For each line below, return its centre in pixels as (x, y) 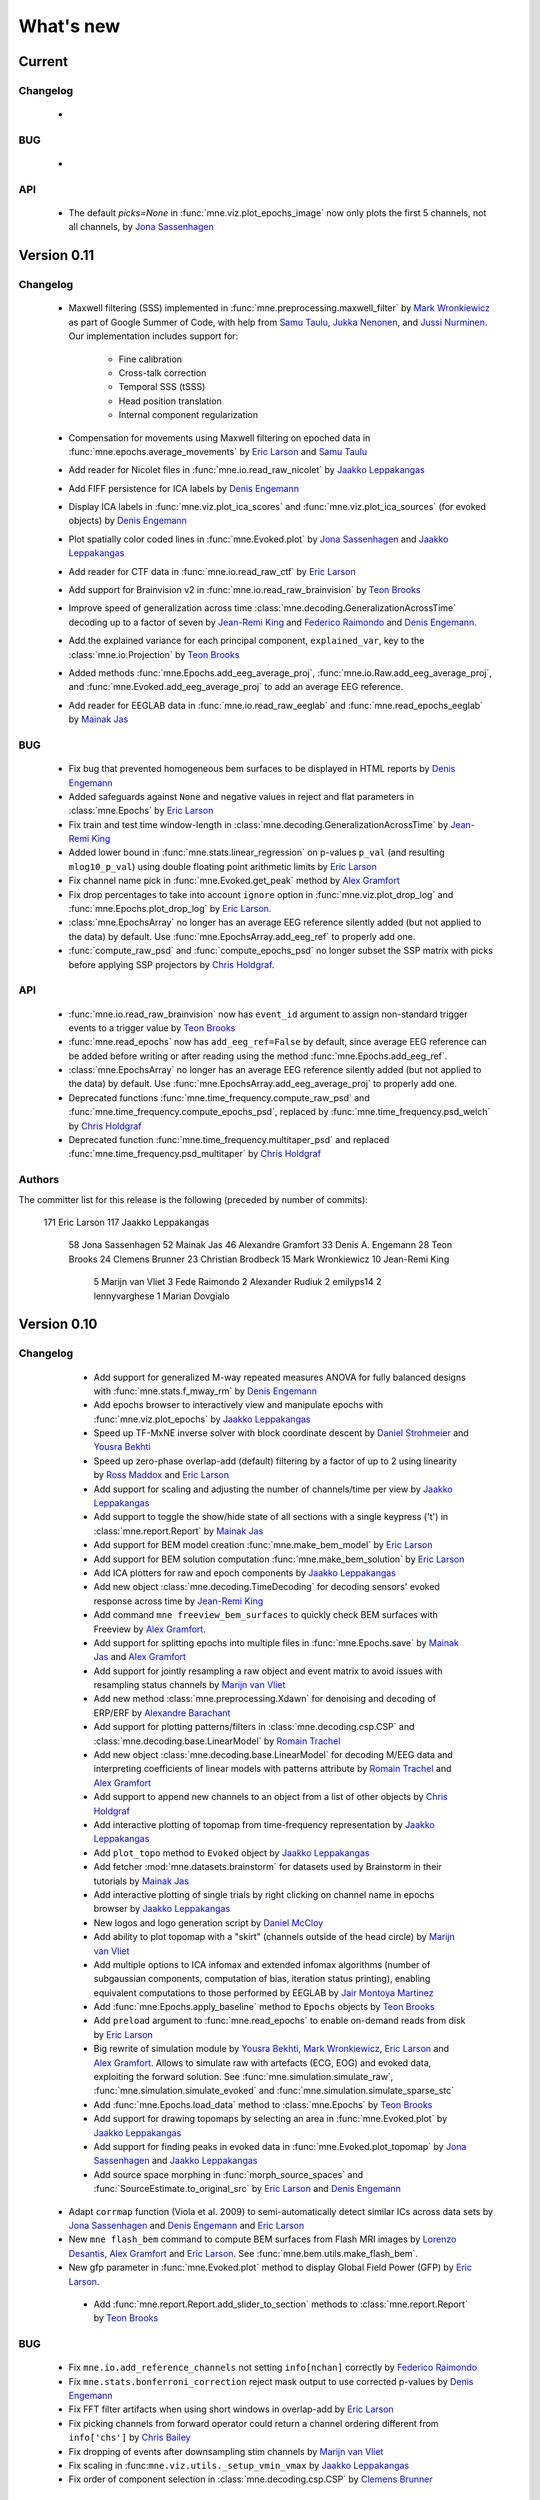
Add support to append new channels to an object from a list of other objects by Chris (271, 1797)
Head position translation (170, 401)
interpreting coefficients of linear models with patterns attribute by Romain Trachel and (272, 1769)
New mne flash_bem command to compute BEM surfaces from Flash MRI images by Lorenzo (262, 2239)
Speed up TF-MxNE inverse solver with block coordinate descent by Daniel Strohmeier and (281, 1433)
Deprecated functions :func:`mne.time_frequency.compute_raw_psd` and (219, 1097)
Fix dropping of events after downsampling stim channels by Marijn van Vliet (226, 2451)
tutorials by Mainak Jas (141, 1881)
